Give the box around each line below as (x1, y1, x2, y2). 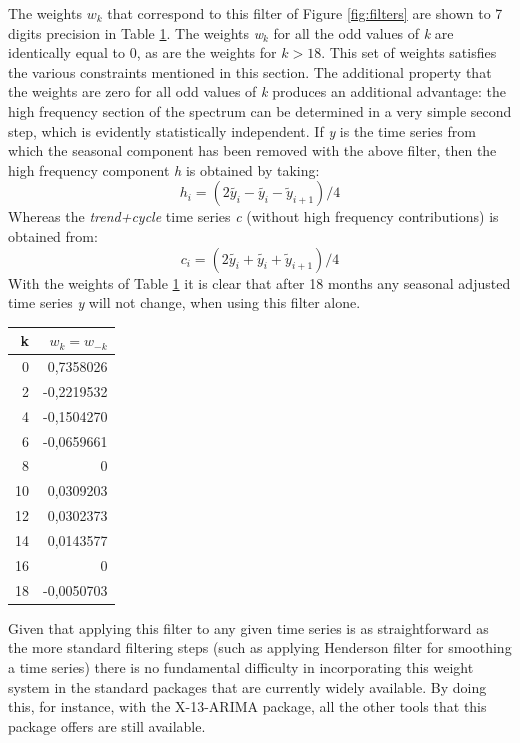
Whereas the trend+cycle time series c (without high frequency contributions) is (8, 206, 499, 227)
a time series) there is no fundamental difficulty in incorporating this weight (8, 656, 474, 677)
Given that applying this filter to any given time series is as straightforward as (8, 617, 489, 638)
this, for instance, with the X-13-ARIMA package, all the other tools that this (8, 696, 487, 717)
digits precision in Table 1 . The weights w (8, 22, 263, 43)
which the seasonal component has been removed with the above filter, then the (8, 140, 497, 161)
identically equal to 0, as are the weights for (8, 42, 277, 63)
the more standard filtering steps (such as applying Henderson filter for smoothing (8, 637, 512, 658)
